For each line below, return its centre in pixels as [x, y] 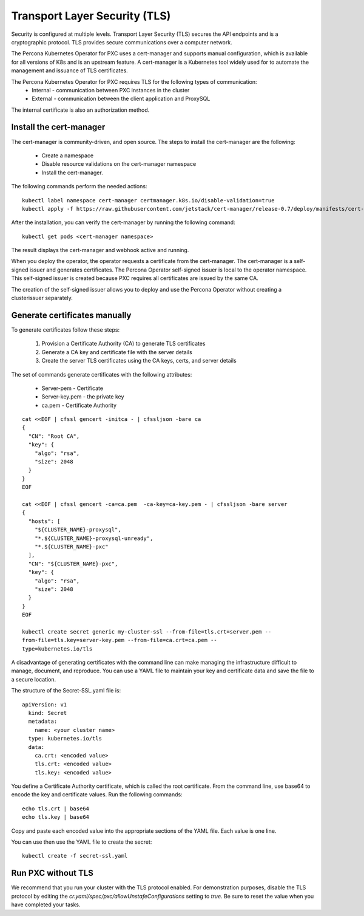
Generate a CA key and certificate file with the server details [117, 352]
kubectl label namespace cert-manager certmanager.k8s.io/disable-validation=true [148, 200]
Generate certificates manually [71, 315]
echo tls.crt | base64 [56, 808]
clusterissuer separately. [42, 298]
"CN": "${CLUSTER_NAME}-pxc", [73, 564]
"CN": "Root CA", [54, 436]
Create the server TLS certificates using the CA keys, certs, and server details [139, 361]
